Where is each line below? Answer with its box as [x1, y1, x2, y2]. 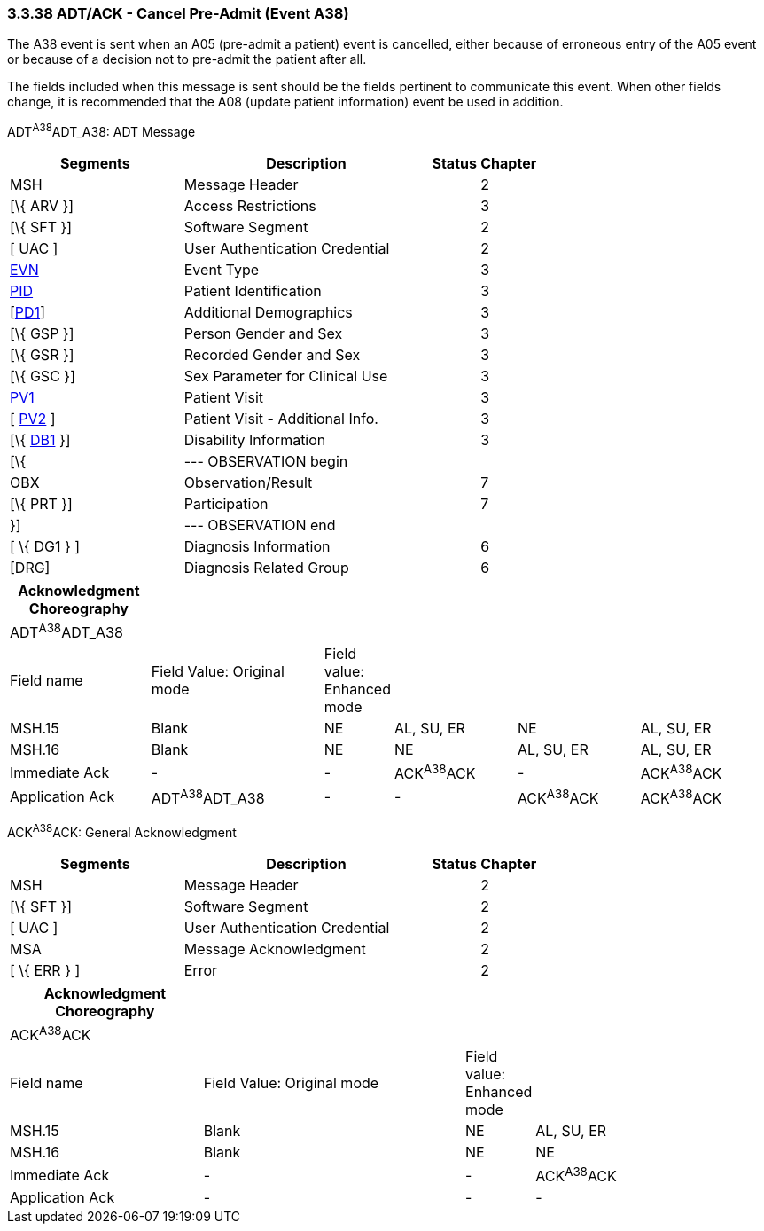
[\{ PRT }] [10, 495, 73, 514]
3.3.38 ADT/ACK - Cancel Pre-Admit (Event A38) [7, 4, 349, 22]
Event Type [183, 261, 260, 279]
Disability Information [183, 431, 326, 450]
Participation [183, 495, 269, 514]
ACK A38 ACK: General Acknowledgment [7, 822, 237, 840]
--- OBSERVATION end [183, 516, 336, 535]
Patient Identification [183, 282, 322, 301]
